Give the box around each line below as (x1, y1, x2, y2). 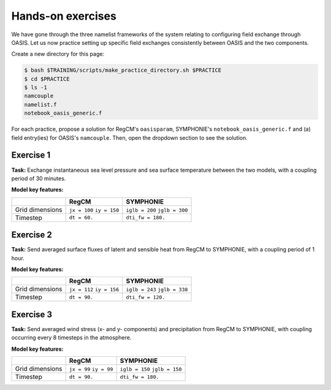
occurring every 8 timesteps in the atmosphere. (11, 334, 132, 342)
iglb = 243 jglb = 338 (126, 286, 188, 293)
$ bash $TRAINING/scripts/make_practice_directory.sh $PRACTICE (24, 67, 222, 74)
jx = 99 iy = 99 (69, 366, 113, 373)
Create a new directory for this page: (11, 50, 104, 58)
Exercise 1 (11, 150, 51, 161)
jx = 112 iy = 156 (69, 286, 120, 293)
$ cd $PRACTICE (24, 75, 70, 82)
